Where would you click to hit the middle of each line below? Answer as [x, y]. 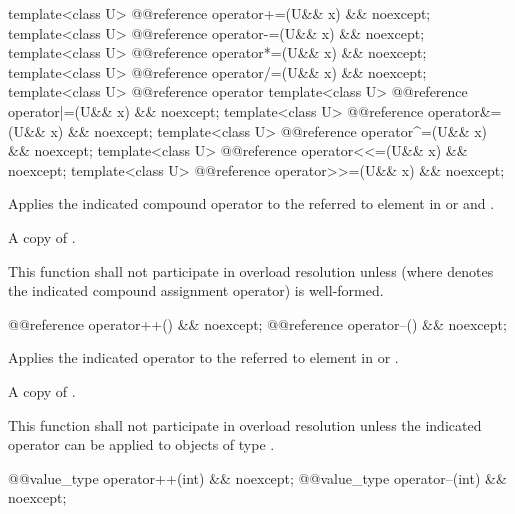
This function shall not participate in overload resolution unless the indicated [245, 424]
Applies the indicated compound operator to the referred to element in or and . [251, 203]
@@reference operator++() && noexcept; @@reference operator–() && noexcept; [257, 323]
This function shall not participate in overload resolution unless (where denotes [251, 270]
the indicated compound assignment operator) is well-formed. [196, 290]
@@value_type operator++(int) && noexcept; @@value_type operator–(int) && [257, 477]
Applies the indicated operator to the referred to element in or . [203, 357]
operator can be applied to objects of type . [141, 444]
